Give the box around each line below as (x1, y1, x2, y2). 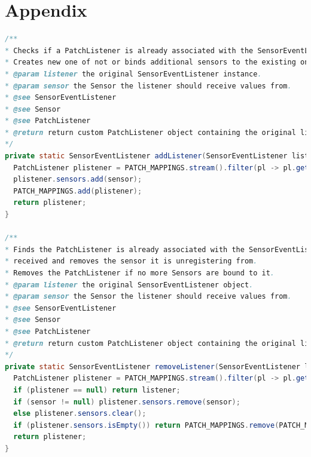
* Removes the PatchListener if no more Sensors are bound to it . (5, 269, 275, 277)
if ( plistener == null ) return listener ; (13, 385, 181, 394)
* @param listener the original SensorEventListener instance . (5, 69, 262, 78)
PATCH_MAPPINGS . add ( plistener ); (13, 186, 142, 195)
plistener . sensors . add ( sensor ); (13, 175, 142, 184)
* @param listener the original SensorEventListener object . (5, 280, 254, 289)
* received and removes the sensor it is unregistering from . (5, 257, 258, 266)
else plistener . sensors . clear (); (13, 409, 147, 418)
